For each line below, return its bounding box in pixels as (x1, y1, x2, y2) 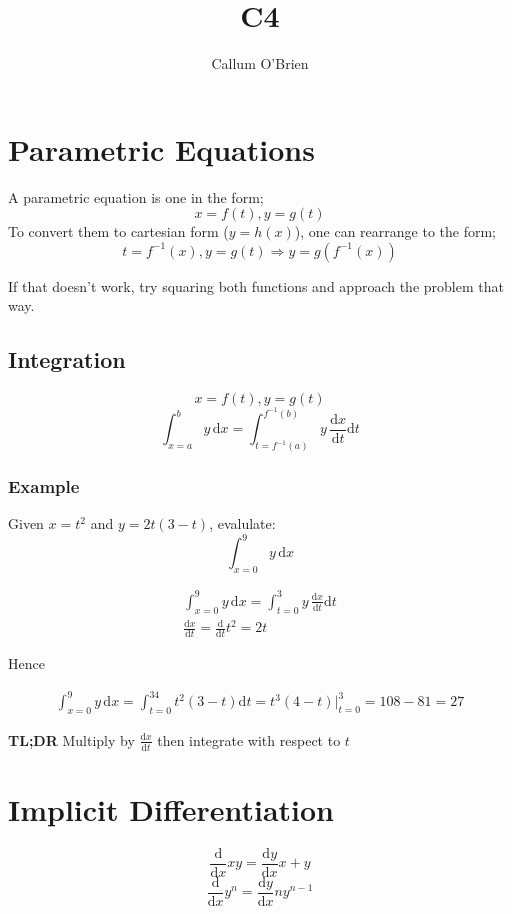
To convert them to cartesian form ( (8, 221, 229, 242)
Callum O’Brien (211, 53, 309, 74)
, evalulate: (209, 513, 276, 534)
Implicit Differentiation (8, 788, 335, 829)
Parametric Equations (8, 128, 315, 169)
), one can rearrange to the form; (294, 221, 496, 242)
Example (8, 474, 80, 499)
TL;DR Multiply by (8, 729, 135, 750)
